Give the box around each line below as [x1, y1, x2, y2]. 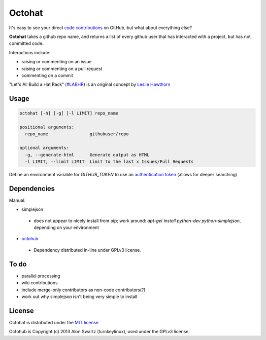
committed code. [9, 40, 44, 46]
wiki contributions [21, 280, 58, 286]
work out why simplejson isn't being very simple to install [21, 294, 137, 300]
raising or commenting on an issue [21, 59, 92, 65]
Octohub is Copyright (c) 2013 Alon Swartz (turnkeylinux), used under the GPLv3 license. [9, 329, 190, 335]
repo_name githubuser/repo [25, 131, 129, 137]
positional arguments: [19, 124, 74, 130]
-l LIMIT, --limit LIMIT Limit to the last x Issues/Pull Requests [25, 159, 194, 165]
